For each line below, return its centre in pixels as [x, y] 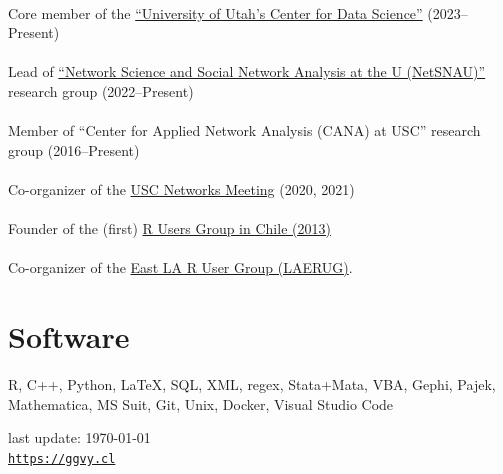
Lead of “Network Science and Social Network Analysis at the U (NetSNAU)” [247, 71]
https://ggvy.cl [62, 458]
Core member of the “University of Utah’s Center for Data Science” [215, 12]
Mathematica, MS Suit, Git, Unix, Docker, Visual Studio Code [201, 403]
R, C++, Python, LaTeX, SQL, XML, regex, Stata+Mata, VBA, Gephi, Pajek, [252, 384]
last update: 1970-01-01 [79, 437]
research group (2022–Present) [101, 90]
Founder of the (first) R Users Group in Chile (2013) [169, 228]
